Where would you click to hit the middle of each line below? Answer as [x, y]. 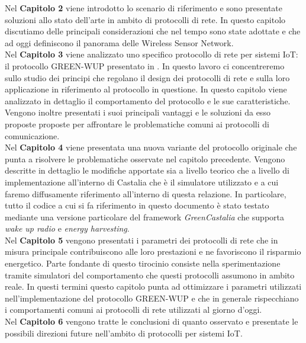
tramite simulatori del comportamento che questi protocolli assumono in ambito [150, 275]
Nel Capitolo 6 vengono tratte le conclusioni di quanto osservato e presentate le [152, 321]
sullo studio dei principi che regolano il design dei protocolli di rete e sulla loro [147, 77]
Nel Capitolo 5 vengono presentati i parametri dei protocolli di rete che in [141, 240]
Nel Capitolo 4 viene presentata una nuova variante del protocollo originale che [151, 147]
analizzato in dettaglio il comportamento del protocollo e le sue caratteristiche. [148, 100]
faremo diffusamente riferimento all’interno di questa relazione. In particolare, [146, 193]
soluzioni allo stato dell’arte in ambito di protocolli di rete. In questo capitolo [145, 19]
